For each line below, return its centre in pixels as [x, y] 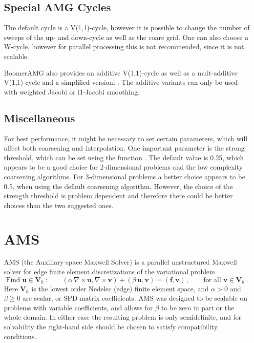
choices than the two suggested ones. [59, 205]
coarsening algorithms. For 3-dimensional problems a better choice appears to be [125, 176]
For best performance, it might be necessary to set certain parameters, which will [126, 138]
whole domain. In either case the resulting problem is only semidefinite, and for [123, 317]
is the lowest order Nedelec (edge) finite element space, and [120, 288]
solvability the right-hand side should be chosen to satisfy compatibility [111, 326]
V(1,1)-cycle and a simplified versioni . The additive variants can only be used [121, 82]
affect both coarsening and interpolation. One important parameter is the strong [124, 148]
